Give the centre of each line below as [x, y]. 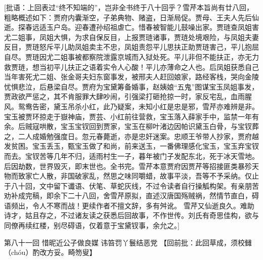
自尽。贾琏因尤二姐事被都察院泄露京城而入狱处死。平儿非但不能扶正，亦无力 [131, 56]
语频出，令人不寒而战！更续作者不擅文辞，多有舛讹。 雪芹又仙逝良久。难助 [129, 205]
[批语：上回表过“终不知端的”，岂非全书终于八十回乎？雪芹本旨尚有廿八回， [129, 7]
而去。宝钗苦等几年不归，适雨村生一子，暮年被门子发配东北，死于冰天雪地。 [131, 156]
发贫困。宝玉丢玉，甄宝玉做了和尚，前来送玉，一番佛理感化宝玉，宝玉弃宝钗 [131, 146]
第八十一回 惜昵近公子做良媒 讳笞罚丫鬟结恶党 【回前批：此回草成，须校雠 [128, 242]
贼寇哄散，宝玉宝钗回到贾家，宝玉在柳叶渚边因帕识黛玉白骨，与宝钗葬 [142, 126]
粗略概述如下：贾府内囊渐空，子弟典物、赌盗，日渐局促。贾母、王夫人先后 [128, 17]
